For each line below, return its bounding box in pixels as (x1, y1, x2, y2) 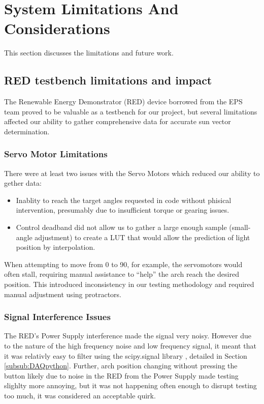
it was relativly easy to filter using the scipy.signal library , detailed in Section (4, 350, 247, 361)
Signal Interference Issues (4, 310, 111, 323)
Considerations (4, 18, 110, 39)
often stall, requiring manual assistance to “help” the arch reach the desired (4, 269, 239, 279)
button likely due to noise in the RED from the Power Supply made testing (4, 370, 239, 381)
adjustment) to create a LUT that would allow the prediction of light (35, 232, 250, 242)
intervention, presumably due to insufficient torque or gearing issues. (16, 205, 229, 215)
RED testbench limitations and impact (4, 72, 212, 88)
